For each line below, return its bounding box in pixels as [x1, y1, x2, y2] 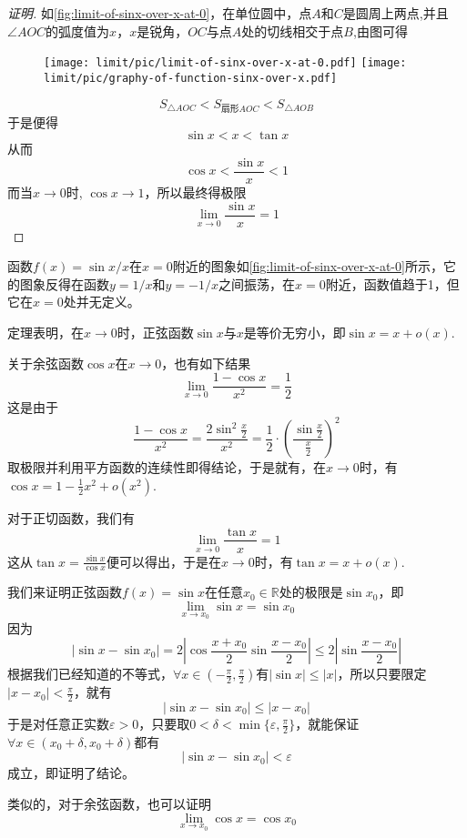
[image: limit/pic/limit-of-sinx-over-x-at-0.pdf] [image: [44, 56, 407, 70]
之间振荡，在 [218, 274, 295, 293]
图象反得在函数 [19, 274, 109, 293]
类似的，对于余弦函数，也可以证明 [7, 794, 211, 813]
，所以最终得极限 [144, 182, 247, 201]
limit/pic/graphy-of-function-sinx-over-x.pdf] [44, 71, 338, 85]
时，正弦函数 [117, 322, 194, 341]
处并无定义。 [63, 292, 140, 311]
